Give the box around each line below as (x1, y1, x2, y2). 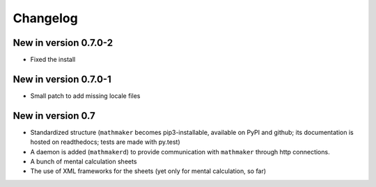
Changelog (13, 10, 78, 26)
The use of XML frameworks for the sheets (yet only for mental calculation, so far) (30, 167, 267, 175)
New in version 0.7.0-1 (13, 73, 111, 85)
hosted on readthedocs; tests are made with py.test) (30, 138, 180, 146)
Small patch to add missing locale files (30, 91, 141, 100)
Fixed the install (30, 56, 76, 64)
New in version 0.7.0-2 (13, 37, 113, 49)
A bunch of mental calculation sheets (30, 157, 137, 166)
